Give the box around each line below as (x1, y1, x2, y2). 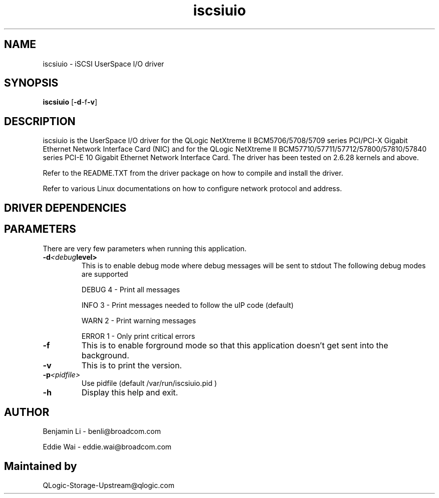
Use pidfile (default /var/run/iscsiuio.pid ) (81, 378, 217, 387)
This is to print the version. (81, 360, 182, 370)
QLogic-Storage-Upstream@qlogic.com (43, 481, 174, 490)
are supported (81, 269, 128, 278)
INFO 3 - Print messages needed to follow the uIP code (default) (81, 300, 294, 309)
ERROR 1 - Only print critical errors (81, 331, 195, 340)
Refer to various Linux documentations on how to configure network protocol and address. (43, 184, 342, 193)
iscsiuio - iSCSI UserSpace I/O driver (43, 59, 164, 68)
